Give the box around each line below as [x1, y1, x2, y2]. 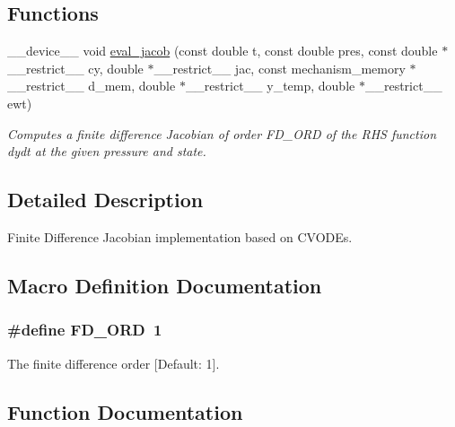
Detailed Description [7, 186, 204, 213]
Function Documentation [7, 397, 243, 425]
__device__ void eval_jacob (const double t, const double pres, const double [7, 41, 438, 60]
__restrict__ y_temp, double [185, 76, 355, 95]
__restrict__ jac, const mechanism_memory [153, 58, 406, 77]
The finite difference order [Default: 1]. [7, 353, 220, 372]
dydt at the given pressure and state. [7, 142, 206, 161]
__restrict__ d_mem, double [7, 76, 176, 95]
